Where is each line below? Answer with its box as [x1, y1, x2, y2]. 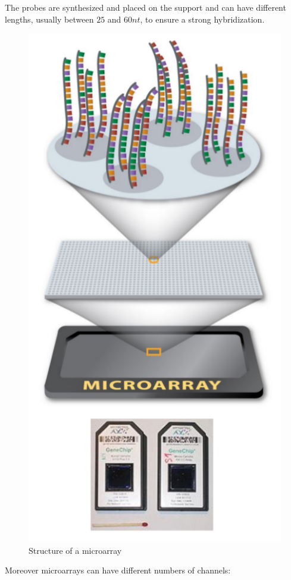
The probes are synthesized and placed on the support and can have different [5, 1, 286, 13]
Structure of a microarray [29, 544, 122, 556]
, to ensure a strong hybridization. [140, 12, 265, 25]
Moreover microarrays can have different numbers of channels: [5, 564, 231, 576]
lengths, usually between [5, 12, 94, 25]
